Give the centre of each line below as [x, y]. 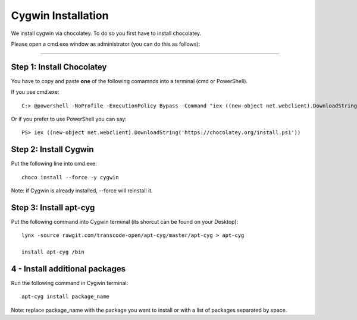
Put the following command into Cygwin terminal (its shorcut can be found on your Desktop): [125, 222]
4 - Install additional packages [68, 269]
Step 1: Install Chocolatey [59, 67]
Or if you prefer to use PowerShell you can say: [69, 119]
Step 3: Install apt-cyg [53, 207]
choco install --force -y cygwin [70, 177]
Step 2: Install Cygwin [53, 149]
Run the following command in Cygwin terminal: [70, 283]
